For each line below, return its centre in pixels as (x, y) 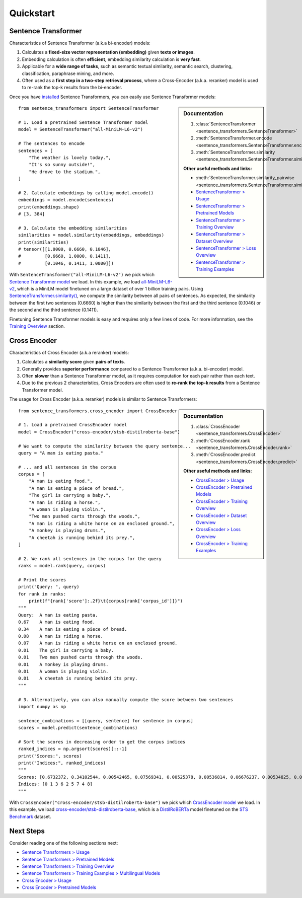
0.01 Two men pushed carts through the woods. (81, 657)
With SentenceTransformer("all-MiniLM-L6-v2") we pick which (82, 275)
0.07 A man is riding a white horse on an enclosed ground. (98, 643)
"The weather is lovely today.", (70, 158)
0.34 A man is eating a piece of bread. (73, 629)
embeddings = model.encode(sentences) (66, 200)
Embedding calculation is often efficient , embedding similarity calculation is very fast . (111, 59)
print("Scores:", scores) (50, 756)
